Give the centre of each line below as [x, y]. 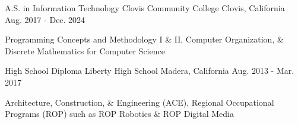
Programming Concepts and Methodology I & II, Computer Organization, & [144, 39]
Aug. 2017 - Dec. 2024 [45, 19]
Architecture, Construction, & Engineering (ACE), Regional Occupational [140, 102]
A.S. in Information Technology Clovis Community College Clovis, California [145, 8]
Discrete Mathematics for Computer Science [85, 50]
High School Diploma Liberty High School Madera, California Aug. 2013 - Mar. [150, 71]
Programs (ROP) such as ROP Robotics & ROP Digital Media [119, 114]
